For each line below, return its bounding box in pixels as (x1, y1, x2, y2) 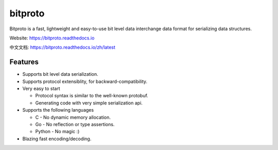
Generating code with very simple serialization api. (35, 100, 143, 106)
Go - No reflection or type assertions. (35, 121, 115, 127)
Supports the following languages (22, 107, 94, 113)
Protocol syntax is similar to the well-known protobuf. (35, 93, 149, 99)
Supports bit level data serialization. (22, 71, 99, 77)
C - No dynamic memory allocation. (35, 114, 111, 120)
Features (9, 58, 39, 67)
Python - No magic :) (35, 128, 80, 135)
